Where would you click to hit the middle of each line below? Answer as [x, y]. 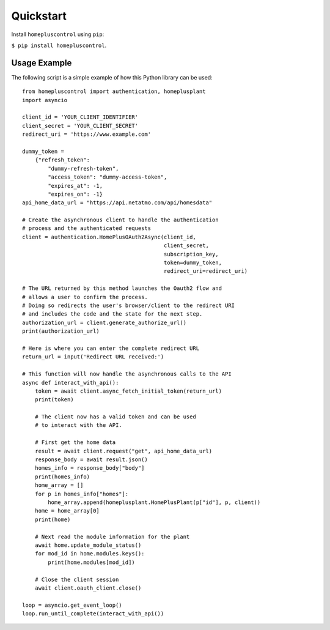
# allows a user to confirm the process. [85, 297]
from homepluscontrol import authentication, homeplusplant [114, 91]
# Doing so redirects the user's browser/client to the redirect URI [129, 306]
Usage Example [42, 63]
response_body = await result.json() [91, 460]
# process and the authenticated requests [87, 228]
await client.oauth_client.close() [88, 588]
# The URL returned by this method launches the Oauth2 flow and [122, 288]
